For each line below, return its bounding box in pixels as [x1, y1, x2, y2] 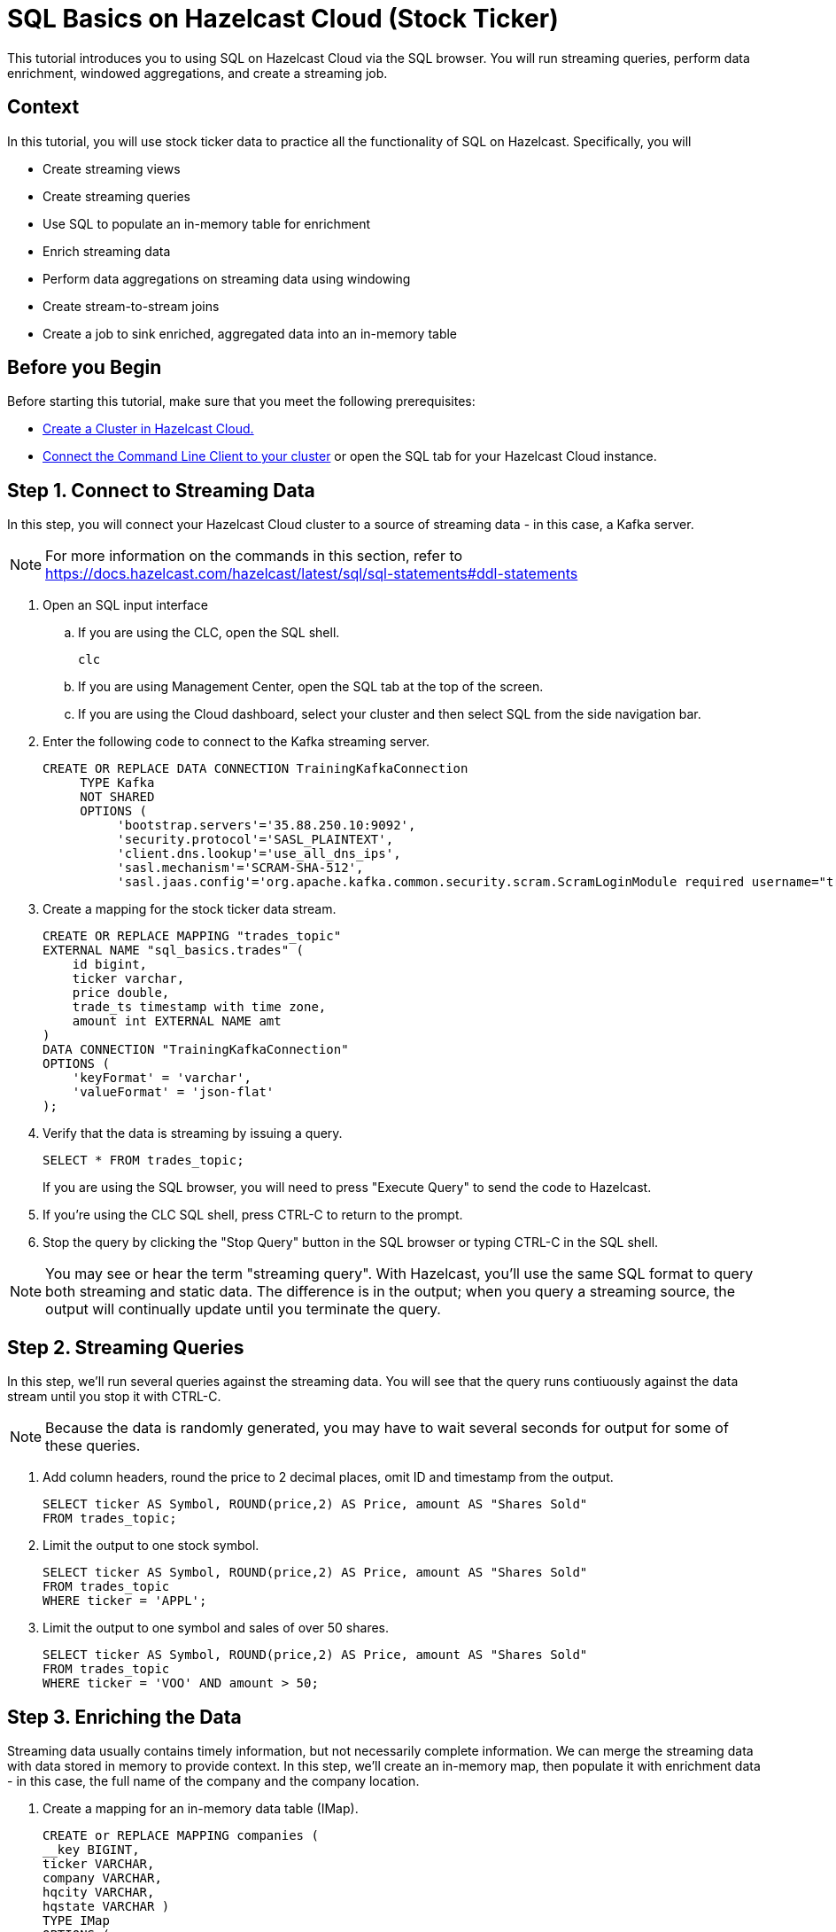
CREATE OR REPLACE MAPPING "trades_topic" [43, 929, 342, 944]
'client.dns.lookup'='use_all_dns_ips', [117, 846, 401, 861]
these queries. [45, 1437, 141, 1455]
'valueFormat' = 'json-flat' [72, 1085, 275, 1100]
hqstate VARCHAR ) [43, 1898, 170, 1913]
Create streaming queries [43, 188, 190, 204]
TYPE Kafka [80, 775, 155, 791]
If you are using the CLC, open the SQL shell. [78, 625, 340, 641]
